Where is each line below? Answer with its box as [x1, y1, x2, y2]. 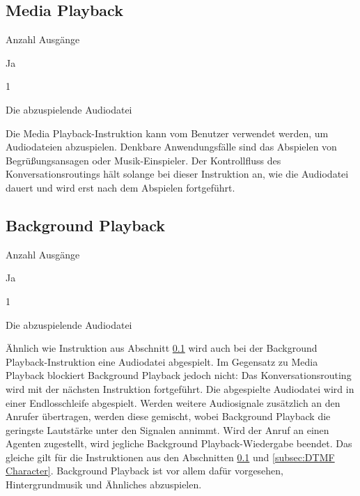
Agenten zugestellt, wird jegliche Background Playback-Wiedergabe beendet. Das [6, 436, 352, 451]
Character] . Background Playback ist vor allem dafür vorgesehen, [6, 463, 284, 478]
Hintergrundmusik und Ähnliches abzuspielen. [6, 477, 202, 492]
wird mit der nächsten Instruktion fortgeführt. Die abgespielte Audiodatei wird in [6, 381, 354, 396]
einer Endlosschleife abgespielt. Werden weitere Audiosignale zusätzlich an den [6, 395, 341, 410]
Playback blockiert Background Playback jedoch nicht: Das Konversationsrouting [6, 368, 352, 382]
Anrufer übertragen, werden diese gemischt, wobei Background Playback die [6, 409, 331, 424]
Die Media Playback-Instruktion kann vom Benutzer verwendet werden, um [6, 125, 329, 140]
